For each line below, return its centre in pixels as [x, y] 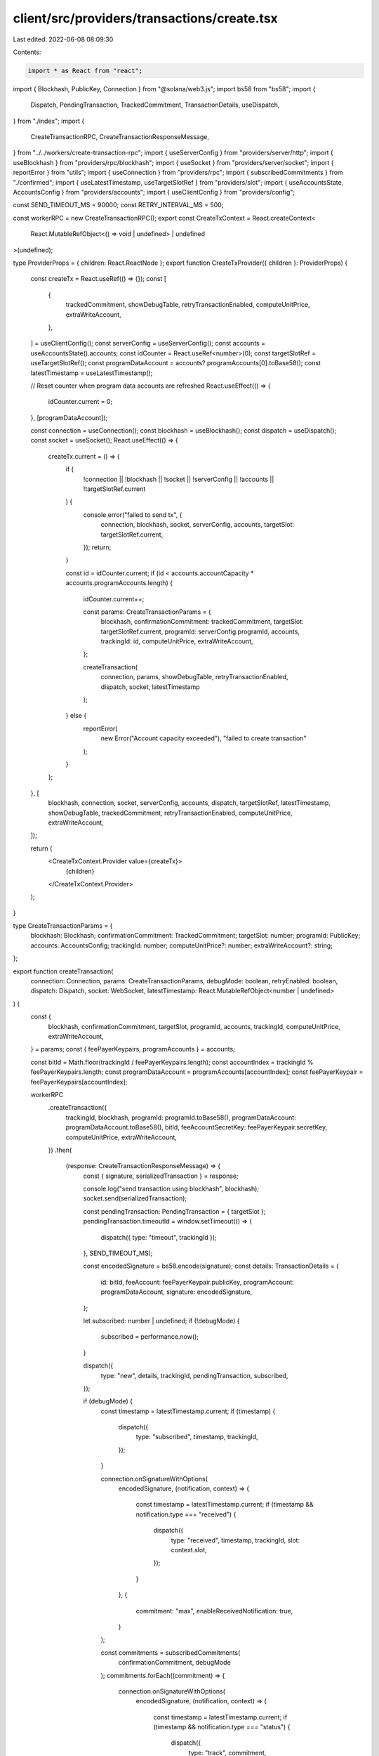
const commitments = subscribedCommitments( [171, 1652]
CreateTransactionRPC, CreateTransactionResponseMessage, [120, 137]
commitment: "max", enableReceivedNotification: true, [214, 1611]
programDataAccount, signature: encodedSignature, [177, 1292]
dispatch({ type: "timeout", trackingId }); [159, 1237]
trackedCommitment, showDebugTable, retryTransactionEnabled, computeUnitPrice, [188, 305]
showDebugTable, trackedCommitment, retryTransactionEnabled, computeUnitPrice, [170, 813]
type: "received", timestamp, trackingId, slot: [235, 1540]
